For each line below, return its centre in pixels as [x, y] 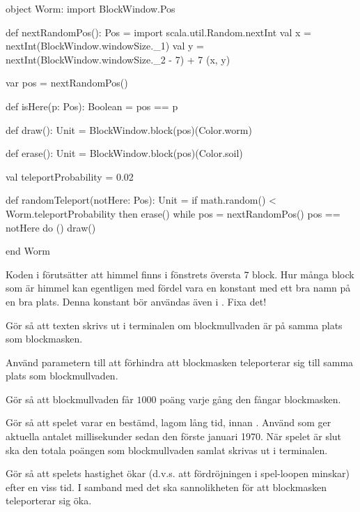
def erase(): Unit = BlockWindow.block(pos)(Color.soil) [124, 153]
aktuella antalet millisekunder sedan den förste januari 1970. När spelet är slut [174, 436]
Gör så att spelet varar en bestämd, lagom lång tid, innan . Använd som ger [169, 422]
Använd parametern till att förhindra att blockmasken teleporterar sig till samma [180, 362]
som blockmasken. [44, 339]
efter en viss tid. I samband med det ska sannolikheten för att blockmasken [166, 487]
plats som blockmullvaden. [62, 376]
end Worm [28, 251]
